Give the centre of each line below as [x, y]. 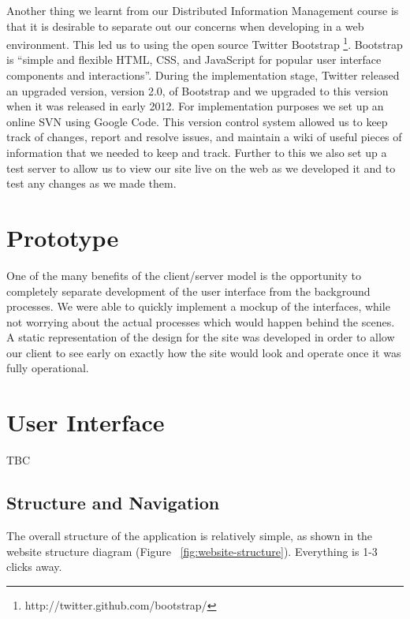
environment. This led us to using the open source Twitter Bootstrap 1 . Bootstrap [205, 43]
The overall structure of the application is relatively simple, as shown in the [190, 535]
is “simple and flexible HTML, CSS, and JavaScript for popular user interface [194, 60]
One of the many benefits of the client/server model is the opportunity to [184, 275]
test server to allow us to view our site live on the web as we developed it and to [201, 168]
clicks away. [34, 567]
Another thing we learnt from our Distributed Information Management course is [203, 10]
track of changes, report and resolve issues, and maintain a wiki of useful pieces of [204, 137]
